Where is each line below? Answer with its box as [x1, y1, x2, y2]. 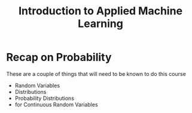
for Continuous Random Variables [14, 100, 98, 108]
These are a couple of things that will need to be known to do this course [6, 70, 187, 77]
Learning [77, 17, 124, 30]
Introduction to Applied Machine [18, 4, 183, 18]
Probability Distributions [14, 94, 75, 102]
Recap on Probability [6, 51, 112, 64]
